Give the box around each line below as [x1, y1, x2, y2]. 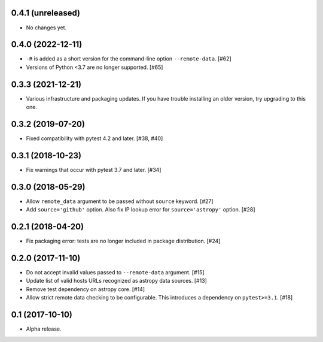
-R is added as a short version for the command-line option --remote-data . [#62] [26, 55, 231, 62]
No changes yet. [26, 24, 67, 31]
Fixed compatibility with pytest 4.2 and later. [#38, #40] [26, 135, 163, 142]
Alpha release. [26, 325, 62, 332]
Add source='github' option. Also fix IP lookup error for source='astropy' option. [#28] [26, 206, 255, 213]
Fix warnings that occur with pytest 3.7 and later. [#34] [26, 166, 161, 173]
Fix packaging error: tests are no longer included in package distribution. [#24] [26, 237, 221, 245]
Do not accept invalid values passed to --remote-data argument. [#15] [26, 269, 205, 276]
